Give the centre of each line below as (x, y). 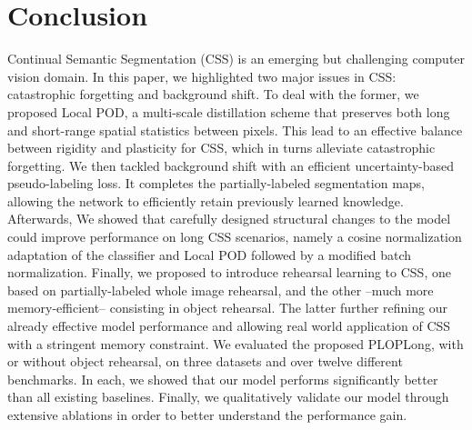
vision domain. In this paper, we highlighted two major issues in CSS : (202, 76)
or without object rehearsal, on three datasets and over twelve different (205, 361)
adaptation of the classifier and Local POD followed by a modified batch (210, 254)
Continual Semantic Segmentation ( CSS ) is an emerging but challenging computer (236, 59)
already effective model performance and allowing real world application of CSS (229, 326)
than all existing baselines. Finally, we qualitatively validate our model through (228, 397)
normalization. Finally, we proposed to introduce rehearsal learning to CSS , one (229, 272)
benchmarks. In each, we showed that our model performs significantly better (223, 379)
